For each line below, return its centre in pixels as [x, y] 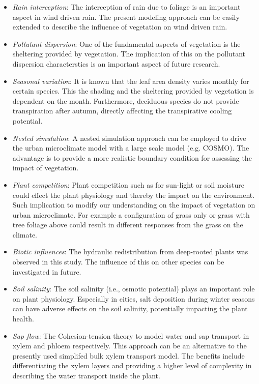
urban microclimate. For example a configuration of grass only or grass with [131, 214]
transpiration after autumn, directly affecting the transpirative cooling [122, 111]
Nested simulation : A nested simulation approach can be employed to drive [129, 138]
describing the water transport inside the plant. [86, 375]
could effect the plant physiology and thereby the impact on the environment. [134, 195]
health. [23, 319]
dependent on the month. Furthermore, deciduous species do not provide [126, 100]
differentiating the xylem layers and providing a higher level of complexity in [132, 365]
